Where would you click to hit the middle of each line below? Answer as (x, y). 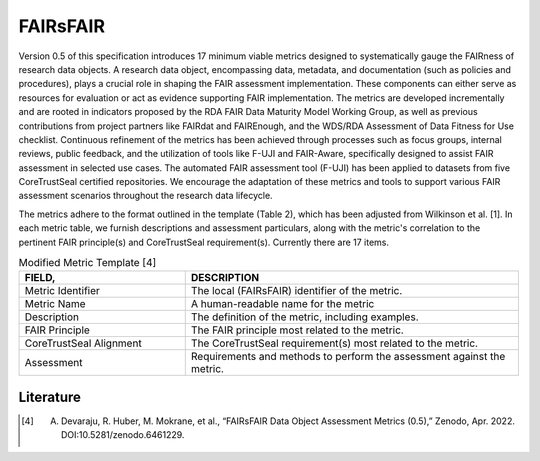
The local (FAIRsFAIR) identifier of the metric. (296, 291)
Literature (50, 396)
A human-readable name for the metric (282, 304)
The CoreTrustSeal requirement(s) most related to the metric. (334, 343)
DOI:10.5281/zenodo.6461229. (122, 435)
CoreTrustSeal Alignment (83, 343)
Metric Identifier (62, 291)
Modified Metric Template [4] (87, 263)
